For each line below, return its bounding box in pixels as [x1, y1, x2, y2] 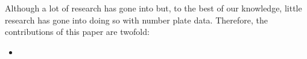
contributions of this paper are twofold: [5, 25, 150, 38]
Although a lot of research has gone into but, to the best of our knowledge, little [5, 2, 302, 14]
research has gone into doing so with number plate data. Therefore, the [5, 13, 268, 26]
